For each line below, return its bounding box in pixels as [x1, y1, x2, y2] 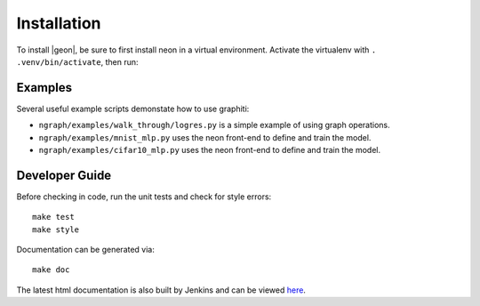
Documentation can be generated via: [16, 245, 156, 255]
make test [32, 212, 75, 222]
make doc [32, 265, 70, 275]
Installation [16, 13, 101, 33]
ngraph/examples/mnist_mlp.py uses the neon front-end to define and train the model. [38, 132, 372, 142]
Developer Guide [16, 167, 112, 182]
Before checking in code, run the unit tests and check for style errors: [16, 191, 272, 202]
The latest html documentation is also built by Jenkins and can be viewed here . [16, 285, 307, 295]
